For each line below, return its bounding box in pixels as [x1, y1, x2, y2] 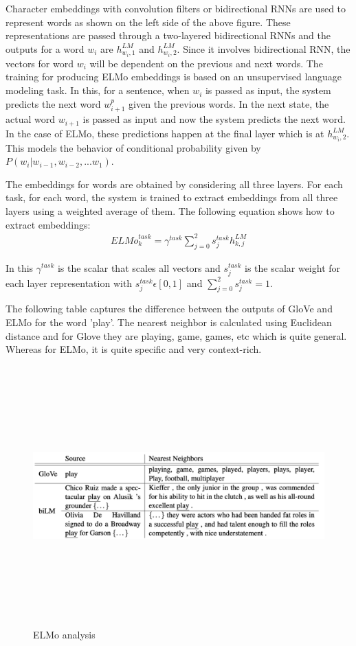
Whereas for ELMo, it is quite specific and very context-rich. [5, 342, 262, 356]
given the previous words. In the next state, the [129, 96, 329, 111]
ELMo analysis [33, 627, 96, 642]
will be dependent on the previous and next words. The [89, 56, 323, 70]
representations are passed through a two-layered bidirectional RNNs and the [5, 28, 331, 43]
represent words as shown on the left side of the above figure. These [5, 14, 291, 29]
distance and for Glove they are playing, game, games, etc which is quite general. [5, 328, 347, 343]
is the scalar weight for [244, 260, 341, 275]
